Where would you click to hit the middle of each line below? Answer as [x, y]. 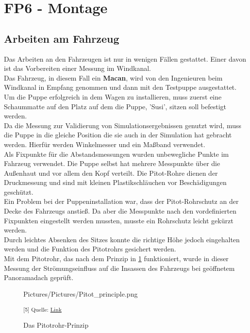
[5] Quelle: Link [42, 309]
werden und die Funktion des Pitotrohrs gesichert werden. [90, 249]
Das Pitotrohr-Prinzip [56, 325]
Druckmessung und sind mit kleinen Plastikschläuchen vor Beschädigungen [115, 182]
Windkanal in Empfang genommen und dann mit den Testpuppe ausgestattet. [120, 87]
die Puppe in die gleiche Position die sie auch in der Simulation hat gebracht [118, 135]
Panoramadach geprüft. [39, 277]
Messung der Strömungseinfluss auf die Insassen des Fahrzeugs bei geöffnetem [119, 268]
